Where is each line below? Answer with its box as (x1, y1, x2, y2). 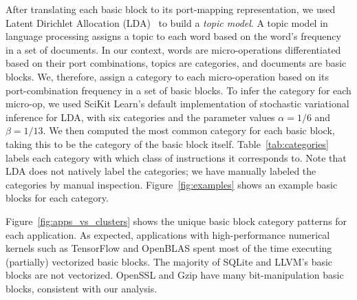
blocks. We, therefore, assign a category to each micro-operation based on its (6, 69, 329, 83)
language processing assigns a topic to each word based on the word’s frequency (6, 29, 341, 43)
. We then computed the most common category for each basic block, (43, 123, 335, 138)
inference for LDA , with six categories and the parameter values (6, 109, 275, 124)
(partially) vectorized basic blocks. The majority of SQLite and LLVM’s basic (6, 254, 333, 268)
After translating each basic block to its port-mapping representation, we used (6, 2, 336, 16)
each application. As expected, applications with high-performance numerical (6, 227, 330, 242)
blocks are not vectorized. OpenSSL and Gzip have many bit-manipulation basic (6, 268, 344, 282)
